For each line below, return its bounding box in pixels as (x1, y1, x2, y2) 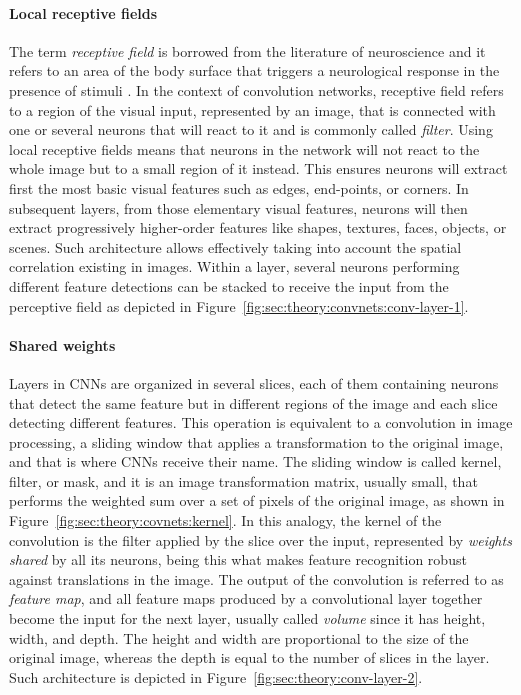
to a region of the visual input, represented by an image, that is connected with (9, 99, 496, 120)
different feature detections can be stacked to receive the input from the (9, 275, 449, 296)
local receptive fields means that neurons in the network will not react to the (9, 138, 480, 159)
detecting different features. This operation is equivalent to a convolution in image (9, 412, 513, 433)
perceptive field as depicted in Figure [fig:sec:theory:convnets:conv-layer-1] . (9, 295, 469, 316)
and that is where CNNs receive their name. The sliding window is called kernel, (9, 451, 502, 472)
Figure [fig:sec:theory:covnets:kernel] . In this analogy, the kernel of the (9, 510, 442, 531)
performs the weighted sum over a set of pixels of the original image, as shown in (9, 490, 505, 511)
